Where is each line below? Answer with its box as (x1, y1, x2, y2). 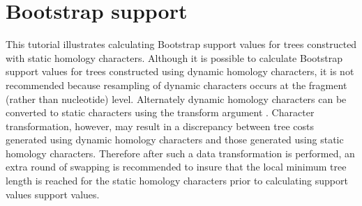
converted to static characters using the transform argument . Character (6, 105, 315, 120)
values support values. (6, 187, 100, 201)
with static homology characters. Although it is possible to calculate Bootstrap (6, 50, 342, 65)
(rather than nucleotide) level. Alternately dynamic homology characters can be (6, 91, 347, 106)
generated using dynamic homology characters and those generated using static (6, 132, 344, 147)
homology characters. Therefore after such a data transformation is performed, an (6, 145, 355, 160)
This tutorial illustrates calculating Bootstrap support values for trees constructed (6, 37, 357, 51)
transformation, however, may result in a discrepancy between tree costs (6, 118, 314, 133)
